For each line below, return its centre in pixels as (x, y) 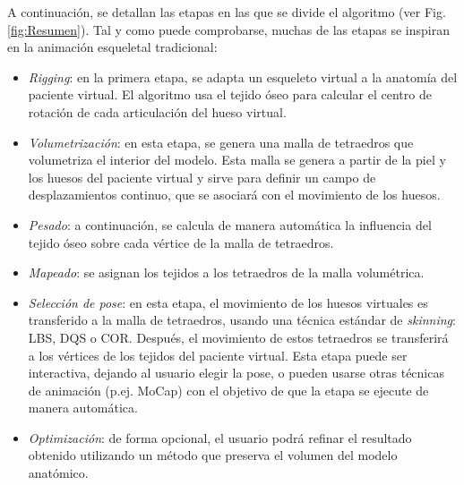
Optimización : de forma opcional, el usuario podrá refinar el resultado (220, 437)
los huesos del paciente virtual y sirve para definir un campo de (202, 177)
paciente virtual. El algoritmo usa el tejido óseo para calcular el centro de (230, 94)
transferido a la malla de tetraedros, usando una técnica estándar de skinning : (242, 320)
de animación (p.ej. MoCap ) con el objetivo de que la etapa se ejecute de (228, 390)
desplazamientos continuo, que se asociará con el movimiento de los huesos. (234, 195)
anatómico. (58, 473)
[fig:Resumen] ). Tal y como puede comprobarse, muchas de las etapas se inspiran (228, 29)
